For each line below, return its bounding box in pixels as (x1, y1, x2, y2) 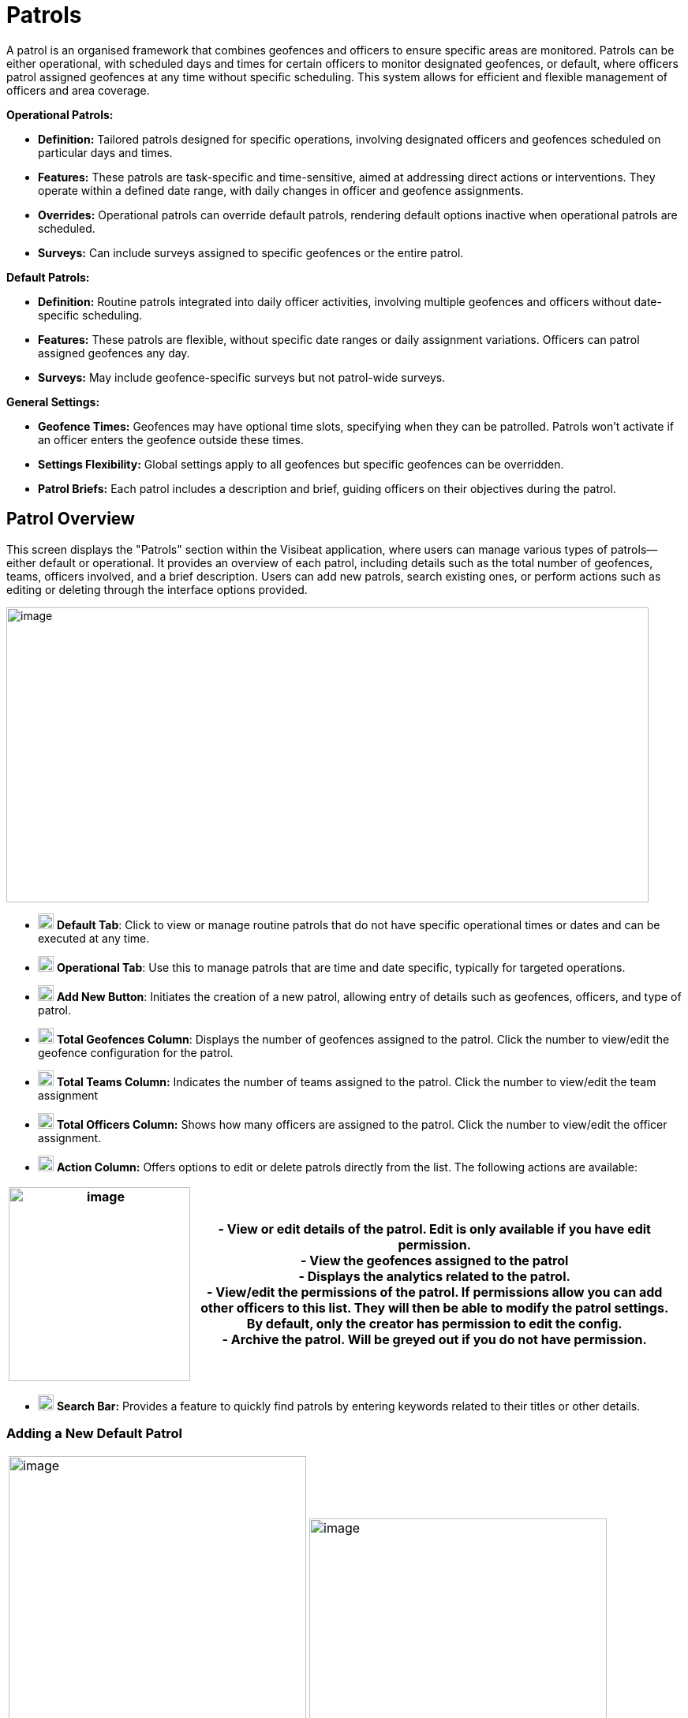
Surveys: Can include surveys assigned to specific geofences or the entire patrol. (38, 245, 464, 260)
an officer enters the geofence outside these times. (38, 432, 304, 446)
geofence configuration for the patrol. (38, 1045, 234, 1059)
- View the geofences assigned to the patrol (301, 1252, 569, 1268)
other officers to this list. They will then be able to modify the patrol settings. (200, 1299, 669, 1316)
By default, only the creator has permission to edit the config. (246, 1315, 623, 1331)
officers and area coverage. (6, 83, 150, 97)
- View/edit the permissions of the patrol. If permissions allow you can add (206, 1283, 663, 1300)
